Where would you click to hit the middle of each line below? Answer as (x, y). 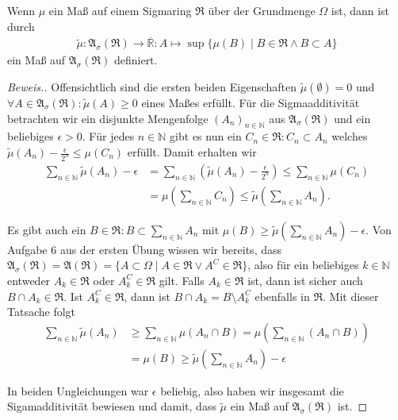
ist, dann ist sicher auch (305, 280)
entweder (29, 280)
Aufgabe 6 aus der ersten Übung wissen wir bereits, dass (145, 249)
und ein (352, 118)
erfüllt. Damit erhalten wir (192, 152)
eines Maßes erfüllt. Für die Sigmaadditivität (251, 103)
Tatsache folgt (42, 312)
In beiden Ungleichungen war (78, 390)
